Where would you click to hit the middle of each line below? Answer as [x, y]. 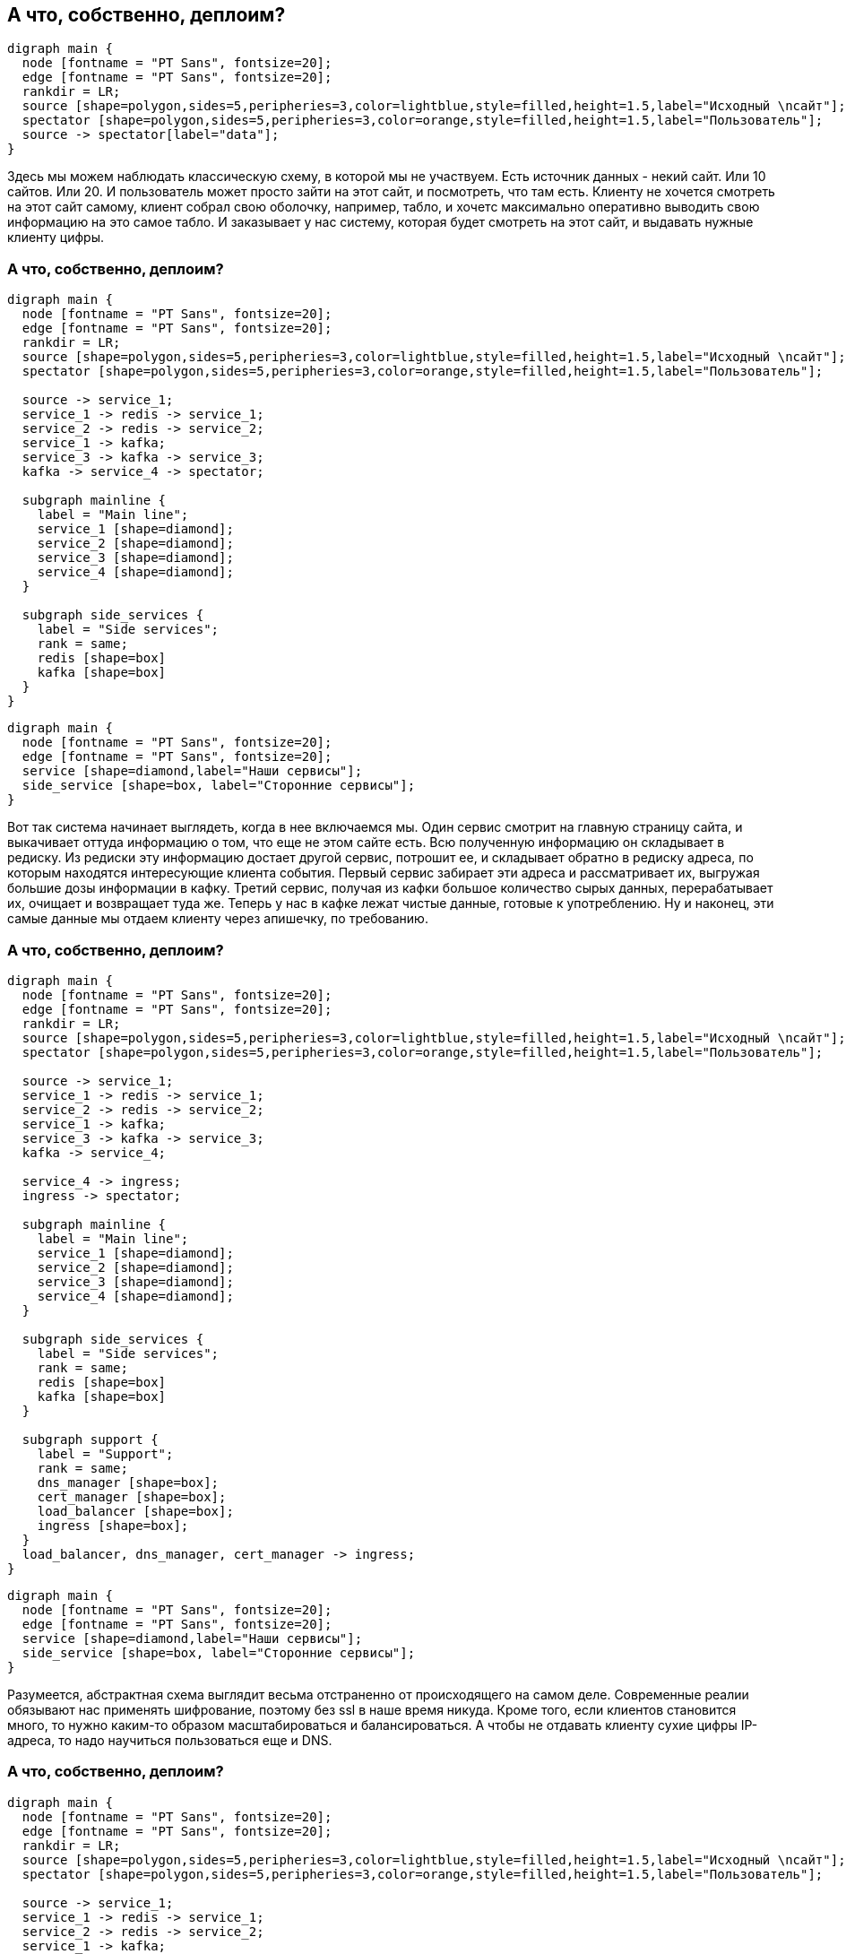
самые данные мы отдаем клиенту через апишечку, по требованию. [218, 919]
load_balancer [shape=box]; [135, 1511]
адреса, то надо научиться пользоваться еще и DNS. [170, 1740]
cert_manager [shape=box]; [132, 1496]
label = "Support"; [105, 1453]
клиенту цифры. [56, 238]
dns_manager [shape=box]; [128, 1482]
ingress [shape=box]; [113, 1525]
